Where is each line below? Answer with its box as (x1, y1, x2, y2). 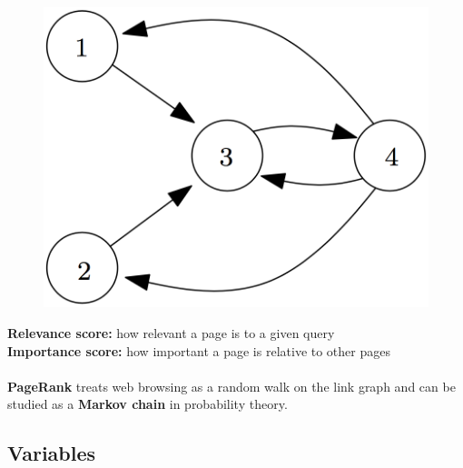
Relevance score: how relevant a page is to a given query (7, 324, 335, 343)
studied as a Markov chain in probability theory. (7, 394, 288, 413)
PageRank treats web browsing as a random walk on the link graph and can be (7, 376, 456, 395)
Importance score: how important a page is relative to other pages (7, 341, 390, 360)
